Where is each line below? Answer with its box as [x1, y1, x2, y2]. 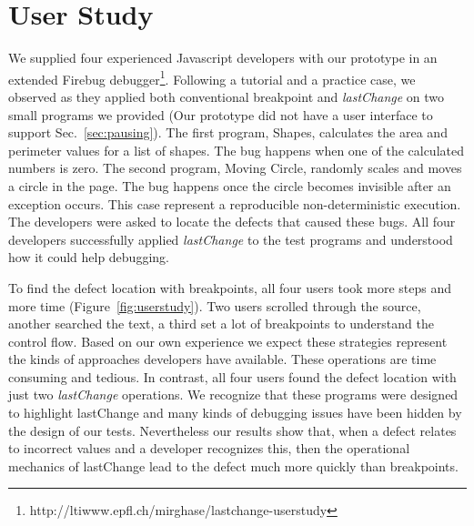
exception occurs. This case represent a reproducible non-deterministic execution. [8, 194, 461, 213]
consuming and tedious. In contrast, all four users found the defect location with [8, 367, 457, 386]
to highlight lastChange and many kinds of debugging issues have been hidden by [8, 403, 462, 422]
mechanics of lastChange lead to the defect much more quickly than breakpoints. [8, 456, 459, 475]
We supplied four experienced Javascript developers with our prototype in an [8, 48, 438, 67]
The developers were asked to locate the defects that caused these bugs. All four [8, 212, 456, 231]
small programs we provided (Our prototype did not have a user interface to [8, 105, 433, 124]
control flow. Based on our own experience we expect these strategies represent [8, 331, 448, 350]
